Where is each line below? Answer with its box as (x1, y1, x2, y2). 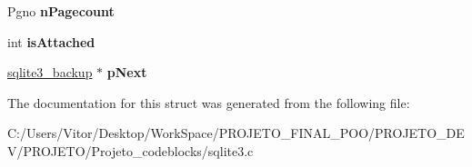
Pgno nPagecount (7, 2, 115, 20)
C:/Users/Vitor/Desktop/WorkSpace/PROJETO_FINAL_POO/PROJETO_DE (7, 123, 465, 142)
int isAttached (7, 32, 95, 51)
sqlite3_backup (7, 63, 93, 82)
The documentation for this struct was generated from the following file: (7, 93, 410, 112)
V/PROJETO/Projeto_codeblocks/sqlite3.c (7, 141, 254, 160)
